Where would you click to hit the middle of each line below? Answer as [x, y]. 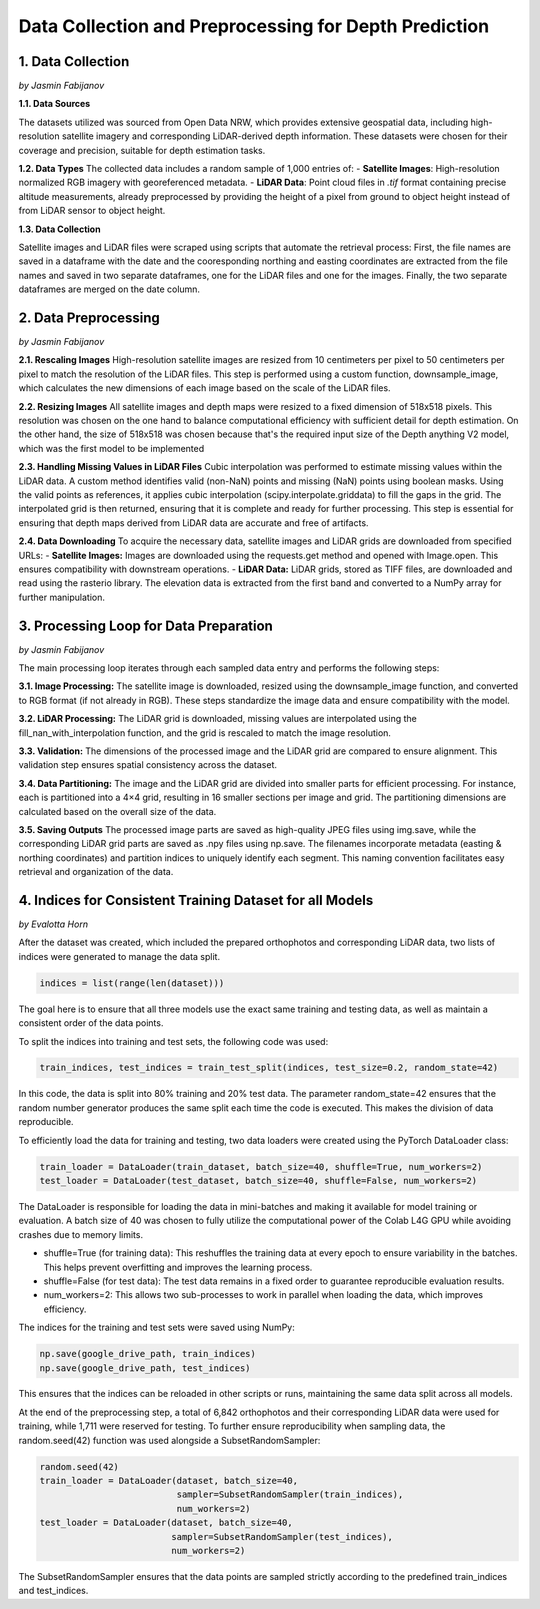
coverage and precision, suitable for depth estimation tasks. [142, 150]
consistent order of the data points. [91, 1023]
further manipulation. [61, 597]
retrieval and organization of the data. [96, 872]
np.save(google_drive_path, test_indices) [145, 1368]
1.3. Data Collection [59, 229]
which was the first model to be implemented [111, 448]
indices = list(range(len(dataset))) [132, 983]
